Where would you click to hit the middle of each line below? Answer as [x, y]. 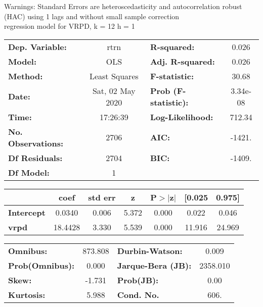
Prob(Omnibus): [41, 265]
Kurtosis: [27, 294]
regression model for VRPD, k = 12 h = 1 [70, 26]
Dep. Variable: [37, 46]
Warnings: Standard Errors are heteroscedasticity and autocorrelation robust [123, 6]
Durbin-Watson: [150, 250]
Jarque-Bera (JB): [154, 265]
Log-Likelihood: [182, 117]
